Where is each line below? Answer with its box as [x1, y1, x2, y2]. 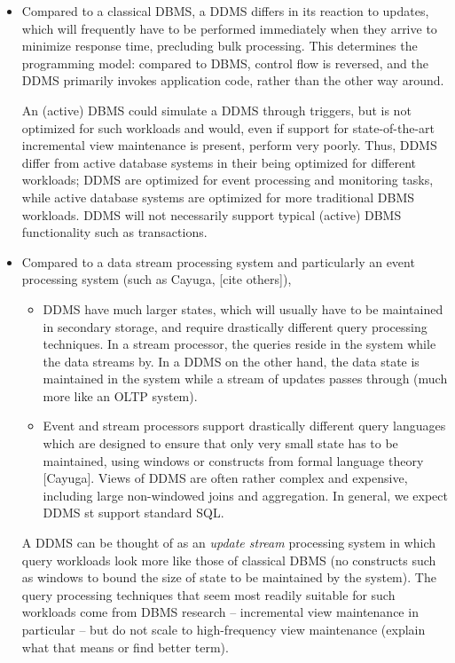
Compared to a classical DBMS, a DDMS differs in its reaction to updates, [21, 2, 429, 20]
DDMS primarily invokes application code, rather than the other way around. [21, 71, 444, 90]
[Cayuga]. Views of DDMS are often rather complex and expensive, [43, 469, 408, 487]
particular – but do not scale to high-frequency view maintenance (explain [21, 620, 426, 638]
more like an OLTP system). [43, 386, 198, 405]
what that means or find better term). [21, 637, 229, 656]
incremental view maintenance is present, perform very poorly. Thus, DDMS [21, 136, 437, 154]
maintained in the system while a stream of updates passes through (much [43, 369, 448, 388]
